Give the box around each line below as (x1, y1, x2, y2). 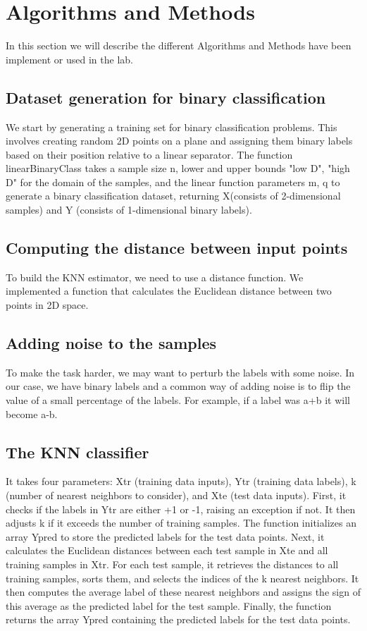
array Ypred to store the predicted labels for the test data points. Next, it (6, 529, 325, 544)
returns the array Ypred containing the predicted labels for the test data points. (6, 612, 351, 627)
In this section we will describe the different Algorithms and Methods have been (6, 38, 352, 53)
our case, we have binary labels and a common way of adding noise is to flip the (6, 379, 351, 393)
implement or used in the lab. (6, 51, 133, 66)
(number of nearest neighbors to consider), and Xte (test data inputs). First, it (6, 488, 347, 503)
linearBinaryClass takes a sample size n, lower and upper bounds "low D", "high (6, 161, 350, 176)
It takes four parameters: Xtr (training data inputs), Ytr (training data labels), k (6, 474, 356, 489)
